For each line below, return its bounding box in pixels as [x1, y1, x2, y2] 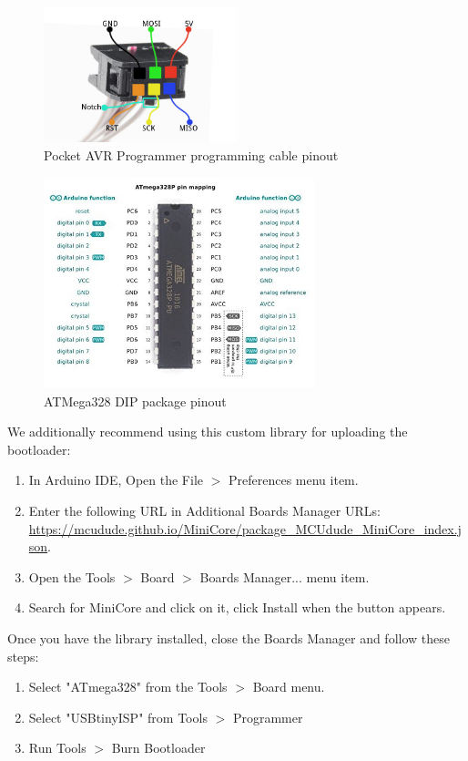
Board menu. [252, 677, 325, 696]
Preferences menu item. [228, 470, 359, 489]
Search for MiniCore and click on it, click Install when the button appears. [28, 598, 446, 617]
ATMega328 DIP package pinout [44, 391, 227, 410]
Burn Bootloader [111, 738, 206, 757]
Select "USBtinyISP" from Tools [28, 707, 208, 726]
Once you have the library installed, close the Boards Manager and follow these [7, 628, 450, 647]
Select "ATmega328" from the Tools [28, 677, 228, 696]
